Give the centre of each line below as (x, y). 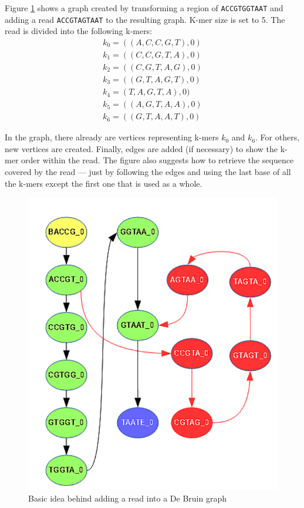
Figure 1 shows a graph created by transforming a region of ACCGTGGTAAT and (144, 8)
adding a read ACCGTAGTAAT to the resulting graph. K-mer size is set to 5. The (145, 19)
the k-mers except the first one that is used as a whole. (104, 183)
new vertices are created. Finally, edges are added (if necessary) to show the (141, 148)
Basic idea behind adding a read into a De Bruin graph (127, 498)
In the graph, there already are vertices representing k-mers (112, 137)
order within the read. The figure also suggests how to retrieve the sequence (158, 160)
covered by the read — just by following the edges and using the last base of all (148, 171)
